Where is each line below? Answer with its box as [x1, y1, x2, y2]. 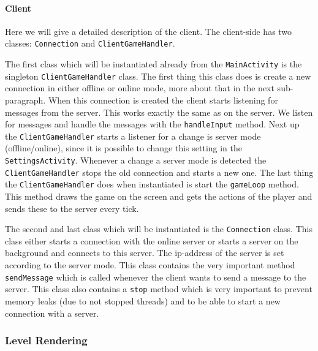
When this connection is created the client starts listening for [48, 93, 278, 106]
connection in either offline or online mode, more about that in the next [5, 81, 274, 94]
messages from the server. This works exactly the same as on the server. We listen [5, 105, 313, 118]
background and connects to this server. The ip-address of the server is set [5, 246, 284, 259]
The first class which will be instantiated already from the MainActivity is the [5, 58, 302, 70]
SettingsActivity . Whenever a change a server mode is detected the [5, 154, 267, 167]
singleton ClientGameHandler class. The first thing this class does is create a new [5, 69, 311, 82]
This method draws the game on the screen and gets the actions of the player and [5, 190, 312, 203]
